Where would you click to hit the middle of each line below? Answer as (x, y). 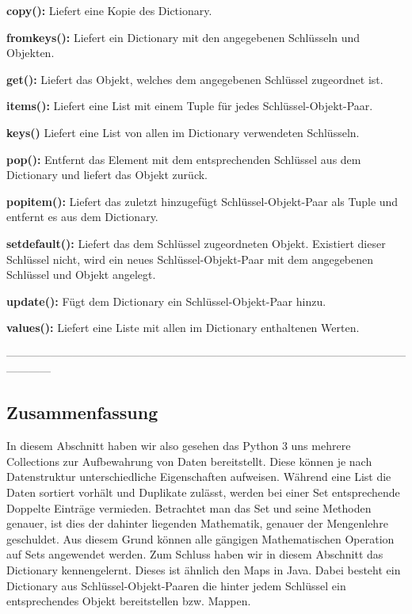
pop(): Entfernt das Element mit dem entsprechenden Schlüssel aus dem (184, 159)
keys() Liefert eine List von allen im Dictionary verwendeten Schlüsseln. (183, 132)
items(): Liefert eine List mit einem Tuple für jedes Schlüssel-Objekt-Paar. (190, 106)
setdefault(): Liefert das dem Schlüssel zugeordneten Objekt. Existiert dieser (196, 243)
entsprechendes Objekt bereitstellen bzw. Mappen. (129, 601)
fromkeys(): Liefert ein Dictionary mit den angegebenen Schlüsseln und (183, 37)
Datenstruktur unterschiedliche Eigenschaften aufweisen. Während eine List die (199, 477)
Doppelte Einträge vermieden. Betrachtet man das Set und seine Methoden (189, 507)
